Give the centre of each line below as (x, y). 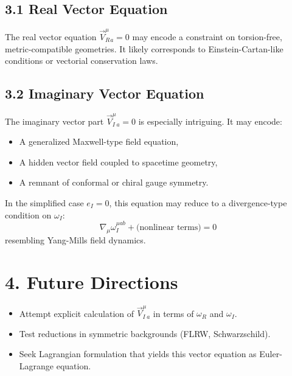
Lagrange (36, 366)
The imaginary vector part (54, 121)
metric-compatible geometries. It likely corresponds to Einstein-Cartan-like (144, 48)
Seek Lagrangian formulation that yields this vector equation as (138, 354)
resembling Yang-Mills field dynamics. (75, 239)
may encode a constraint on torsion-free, (207, 36)
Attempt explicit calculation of (77, 313)
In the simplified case (44, 203)
